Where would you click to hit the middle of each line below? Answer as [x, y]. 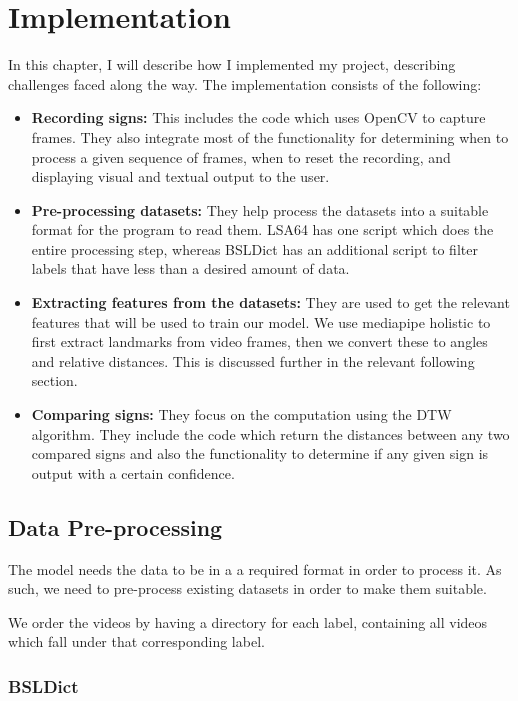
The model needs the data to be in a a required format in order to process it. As [255, 568]
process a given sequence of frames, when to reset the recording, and [241, 156]
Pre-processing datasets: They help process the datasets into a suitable [260, 209]
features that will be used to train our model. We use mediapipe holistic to [261, 321]
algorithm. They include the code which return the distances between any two [270, 433]
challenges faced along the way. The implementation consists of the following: [245, 83]
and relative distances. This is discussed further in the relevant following [253, 360]
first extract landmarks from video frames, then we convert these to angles [259, 341]
